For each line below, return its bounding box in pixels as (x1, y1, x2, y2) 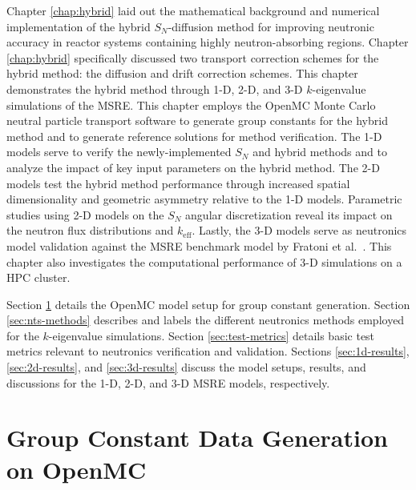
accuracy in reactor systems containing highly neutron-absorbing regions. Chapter (6, 34, 409, 50)
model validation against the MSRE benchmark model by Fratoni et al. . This (6, 237, 392, 254)
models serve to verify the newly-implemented (6, 143, 232, 160)
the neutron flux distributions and (6, 222, 174, 239)
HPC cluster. (6, 269, 71, 286)
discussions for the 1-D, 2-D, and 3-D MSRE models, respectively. (6, 374, 330, 391)
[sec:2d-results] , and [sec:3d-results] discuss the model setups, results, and (6, 359, 366, 376)
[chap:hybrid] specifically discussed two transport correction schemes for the (6, 49, 379, 66)
